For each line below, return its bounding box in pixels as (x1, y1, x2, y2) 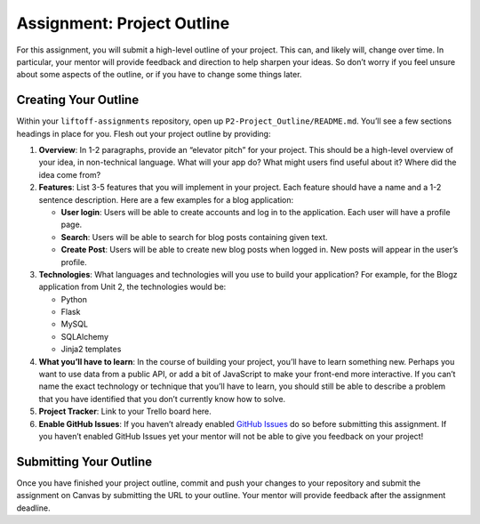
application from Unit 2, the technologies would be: (38, 281, 227, 293)
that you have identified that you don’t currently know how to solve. (38, 393, 286, 404)
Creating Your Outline (16, 93, 140, 108)
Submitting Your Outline (16, 454, 153, 469)
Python (60, 294, 88, 304)
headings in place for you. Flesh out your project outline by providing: (16, 128, 271, 139)
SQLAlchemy (60, 331, 109, 342)
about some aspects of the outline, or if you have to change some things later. (16, 69, 302, 80)
